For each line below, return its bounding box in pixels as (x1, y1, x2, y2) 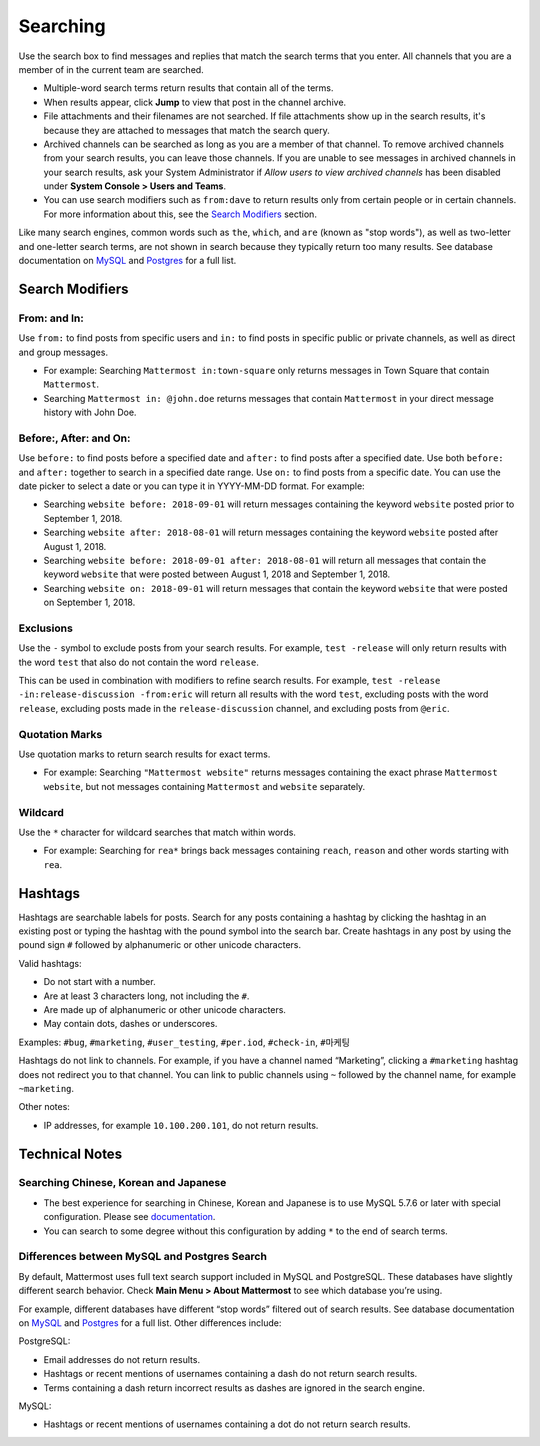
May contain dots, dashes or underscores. (43, 1018, 218, 1030)
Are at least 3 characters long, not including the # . (43, 990, 250, 1002)
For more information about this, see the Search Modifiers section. (43, 208, 317, 220)
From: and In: (18, 311, 84, 325)
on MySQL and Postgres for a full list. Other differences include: (18, 1316, 282, 1329)
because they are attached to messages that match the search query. (43, 124, 330, 136)
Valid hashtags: (18, 957, 82, 969)
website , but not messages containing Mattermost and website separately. (43, 780, 366, 792)
